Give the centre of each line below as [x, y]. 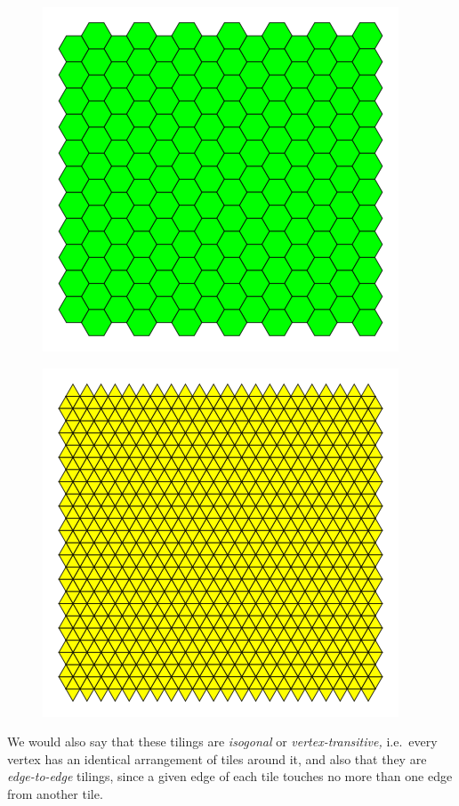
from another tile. [55, 793]
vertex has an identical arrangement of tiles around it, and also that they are [217, 758]
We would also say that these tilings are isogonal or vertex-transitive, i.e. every [222, 742]
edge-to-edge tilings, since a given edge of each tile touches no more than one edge [230, 776]
